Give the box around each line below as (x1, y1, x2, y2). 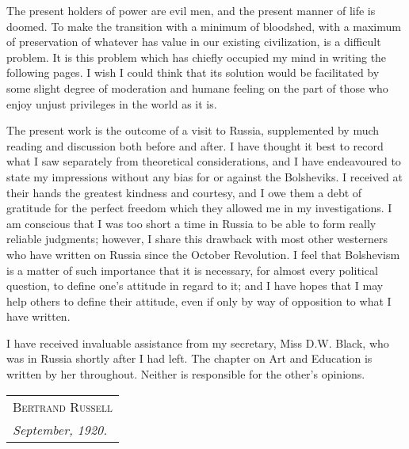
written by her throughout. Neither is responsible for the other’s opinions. (6, 366, 365, 382)
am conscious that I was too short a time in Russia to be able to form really (6, 215, 377, 231)
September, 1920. (13, 420, 108, 439)
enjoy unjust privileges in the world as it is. (6, 95, 217, 112)
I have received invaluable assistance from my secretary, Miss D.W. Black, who (6, 334, 389, 351)
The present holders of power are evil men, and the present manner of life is (6, 2, 376, 18)
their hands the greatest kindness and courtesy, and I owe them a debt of (6, 184, 362, 200)
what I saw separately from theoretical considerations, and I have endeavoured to (6, 153, 401, 169)
